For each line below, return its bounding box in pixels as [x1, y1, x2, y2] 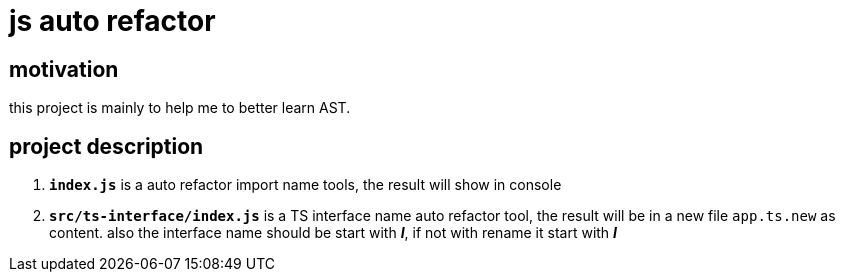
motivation [9, 56, 119, 82]
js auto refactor [9, 4, 216, 38]
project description [9, 133, 204, 159]
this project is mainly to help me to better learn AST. [9, 99, 351, 117]
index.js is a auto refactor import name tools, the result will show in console [49, 176, 562, 194]
